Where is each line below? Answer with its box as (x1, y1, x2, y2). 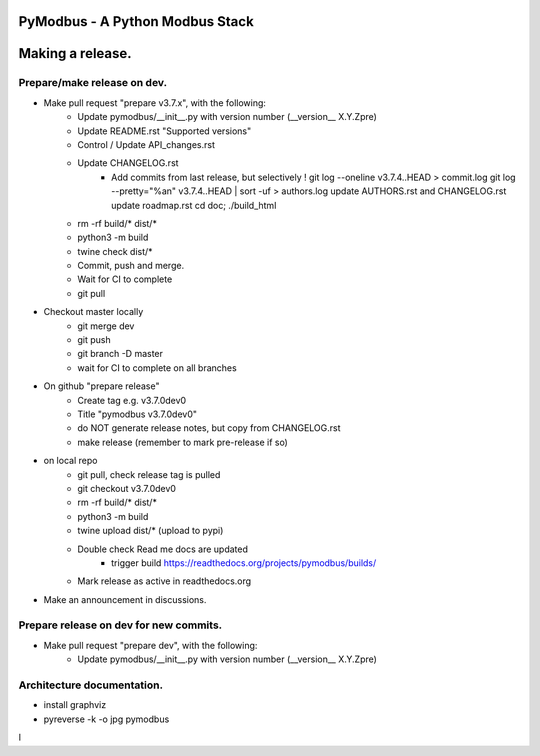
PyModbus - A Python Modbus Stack (18, 13, 254, 30)
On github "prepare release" (43, 380, 160, 392)
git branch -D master (77, 348, 164, 360)
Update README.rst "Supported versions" (77, 125, 252, 137)
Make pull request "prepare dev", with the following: (43, 639, 258, 651)
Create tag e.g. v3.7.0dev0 (77, 394, 187, 406)
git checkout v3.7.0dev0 (77, 482, 177, 494)
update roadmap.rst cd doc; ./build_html (111, 199, 277, 211)
